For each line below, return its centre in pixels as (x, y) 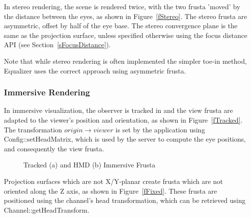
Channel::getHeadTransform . (47, 209)
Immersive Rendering (47, 92)
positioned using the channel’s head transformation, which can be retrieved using (125, 200)
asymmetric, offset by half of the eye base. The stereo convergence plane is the (121, 26)
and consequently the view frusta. (54, 148)
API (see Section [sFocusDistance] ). (57, 45)
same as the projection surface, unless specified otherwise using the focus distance (126, 35)
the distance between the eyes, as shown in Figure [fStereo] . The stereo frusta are (125, 16)
